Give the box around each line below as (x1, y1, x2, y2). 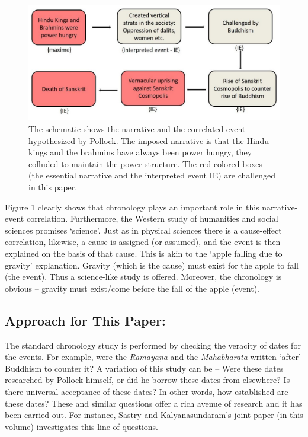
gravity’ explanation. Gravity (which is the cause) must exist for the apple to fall (5, 259, 299, 271)
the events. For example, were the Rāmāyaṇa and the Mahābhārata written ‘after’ (5, 350, 301, 363)
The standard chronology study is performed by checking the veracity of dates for (5, 339, 301, 351)
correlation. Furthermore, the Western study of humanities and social (26, 212, 278, 225)
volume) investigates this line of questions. (5, 420, 158, 432)
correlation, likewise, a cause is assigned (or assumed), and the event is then (5, 235, 281, 248)
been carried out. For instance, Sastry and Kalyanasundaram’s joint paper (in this (5, 409, 303, 421)
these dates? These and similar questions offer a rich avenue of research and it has (5, 397, 303, 409)
